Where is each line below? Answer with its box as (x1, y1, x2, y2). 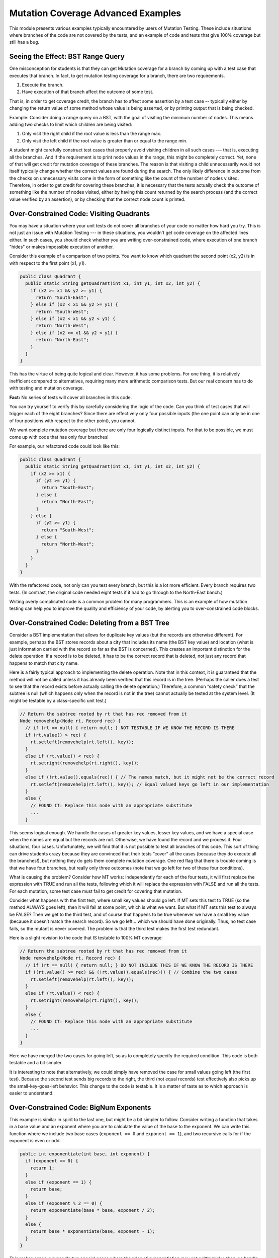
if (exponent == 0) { (25, 1158, 79, 1164)
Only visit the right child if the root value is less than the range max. (22, 131, 162, 137)
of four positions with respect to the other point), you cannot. (9, 418, 136, 424)
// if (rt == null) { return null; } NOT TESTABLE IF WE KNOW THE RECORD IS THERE (25, 725, 235, 731)
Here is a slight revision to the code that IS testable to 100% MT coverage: (9, 935, 163, 941)
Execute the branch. (22, 82, 64, 88)
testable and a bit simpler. (9, 1060, 63, 1066)
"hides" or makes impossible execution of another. (9, 244, 114, 250)
